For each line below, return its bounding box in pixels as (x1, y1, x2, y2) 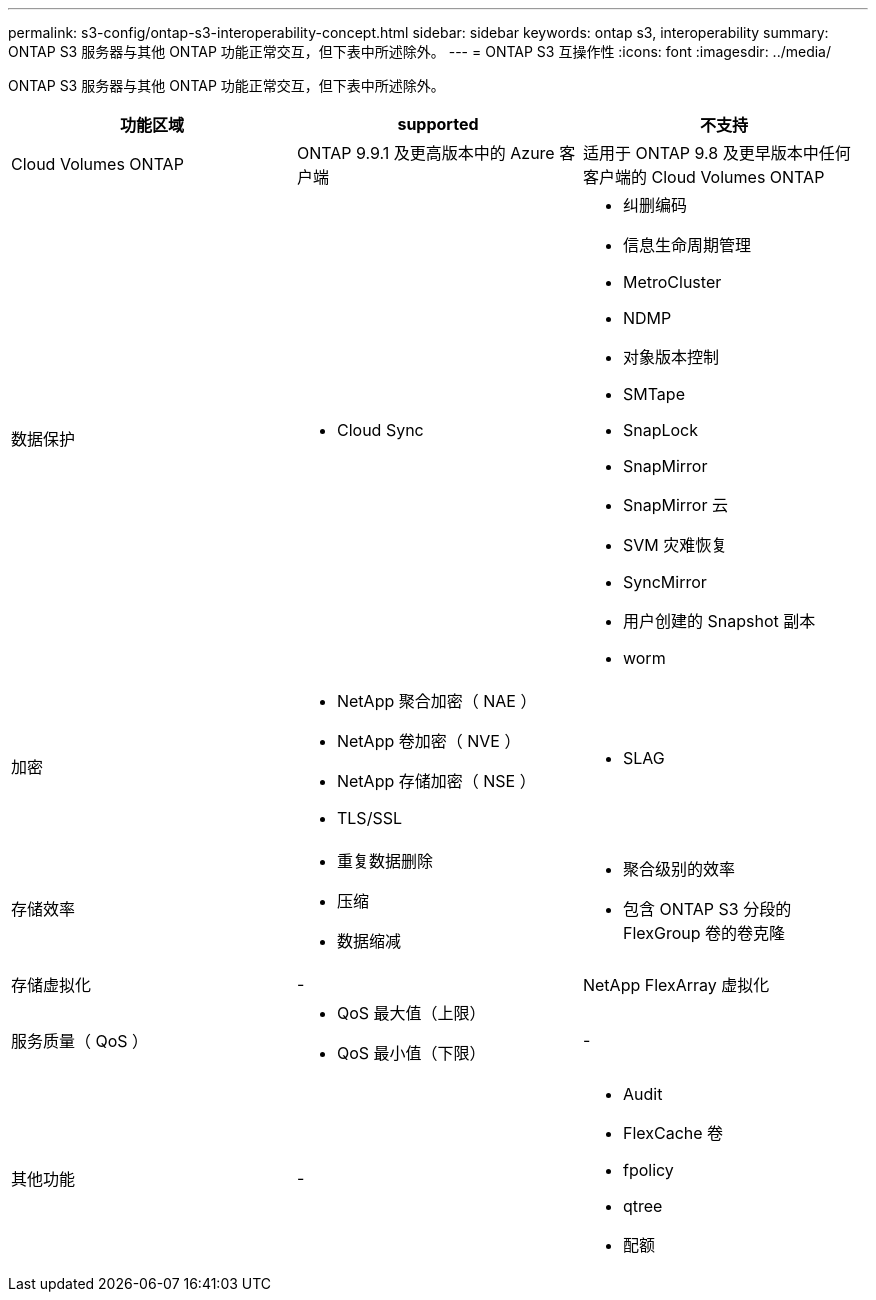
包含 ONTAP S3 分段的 (622, 899, 792, 919)
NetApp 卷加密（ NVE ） (336, 731, 521, 751)
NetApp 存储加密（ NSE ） (336, 771, 536, 791)
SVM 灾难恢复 (622, 535, 728, 555)
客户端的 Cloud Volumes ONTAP (582, 167, 825, 187)
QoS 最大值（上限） (336, 1003, 486, 1023)
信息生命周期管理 (622, 235, 751, 255)
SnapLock (622, 420, 699, 440)
